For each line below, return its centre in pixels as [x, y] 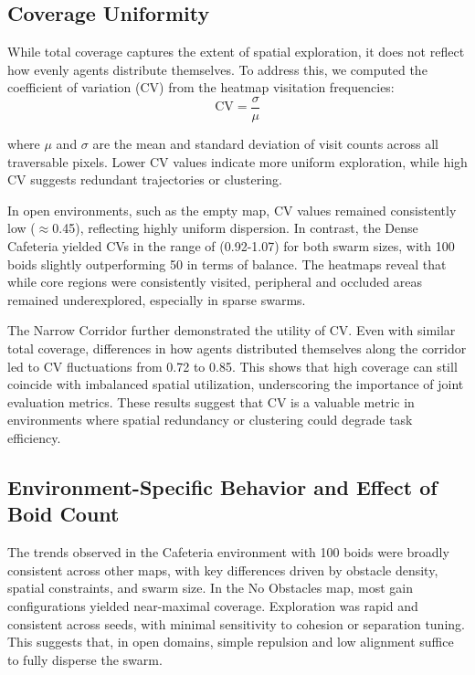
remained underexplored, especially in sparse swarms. [157, 299]
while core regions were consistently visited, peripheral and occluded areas [215, 282]
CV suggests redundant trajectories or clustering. [145, 179]
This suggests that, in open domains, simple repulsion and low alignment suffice [231, 642]
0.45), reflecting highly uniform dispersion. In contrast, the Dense [235, 228]
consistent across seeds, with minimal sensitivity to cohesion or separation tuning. [236, 623]
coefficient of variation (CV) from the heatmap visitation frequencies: [201, 87]
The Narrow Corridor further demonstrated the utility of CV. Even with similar [232, 330]
